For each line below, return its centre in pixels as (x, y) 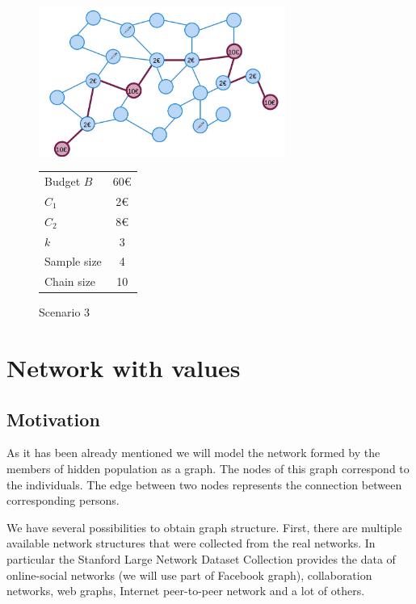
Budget (63, 180)
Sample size (73, 261)
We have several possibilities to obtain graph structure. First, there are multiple (204, 527)
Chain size (70, 281)
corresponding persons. (63, 500)
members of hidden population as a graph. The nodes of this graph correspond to (208, 469)
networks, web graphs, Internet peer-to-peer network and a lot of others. (186, 591)
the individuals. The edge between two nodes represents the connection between (204, 484)
